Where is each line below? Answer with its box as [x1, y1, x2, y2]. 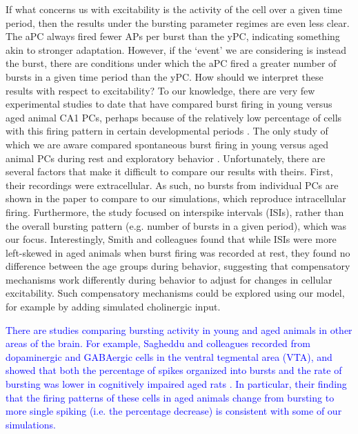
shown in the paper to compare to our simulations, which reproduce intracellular [6, 191, 346, 206]
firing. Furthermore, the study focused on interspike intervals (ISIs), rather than [6, 204, 344, 219]
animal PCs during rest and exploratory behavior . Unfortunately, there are [6, 150, 326, 165]
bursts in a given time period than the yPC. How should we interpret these [6, 69, 324, 83]
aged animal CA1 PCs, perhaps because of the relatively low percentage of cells [6, 110, 342, 124]
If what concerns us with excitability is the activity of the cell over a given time [6, 2, 342, 16]
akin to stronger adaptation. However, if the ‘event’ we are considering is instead [6, 42, 346, 57]
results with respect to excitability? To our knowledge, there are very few [6, 83, 315, 97]
